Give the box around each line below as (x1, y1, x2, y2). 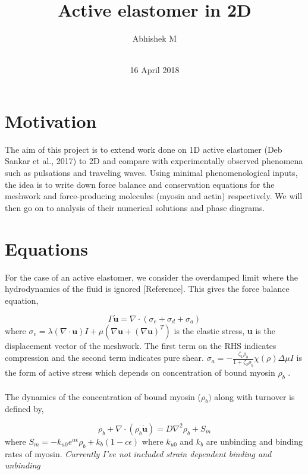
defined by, (5, 402, 44, 415)
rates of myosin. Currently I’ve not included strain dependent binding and (5, 447, 272, 460)
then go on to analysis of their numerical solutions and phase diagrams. (5, 201, 265, 213)
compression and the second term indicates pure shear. (5, 351, 204, 364)
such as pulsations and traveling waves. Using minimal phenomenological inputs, (5, 166, 298, 179)
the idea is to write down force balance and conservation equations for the (5, 178, 275, 190)
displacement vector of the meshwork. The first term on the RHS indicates (5, 339, 276, 351)
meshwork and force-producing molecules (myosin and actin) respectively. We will (5, 190, 303, 202)
